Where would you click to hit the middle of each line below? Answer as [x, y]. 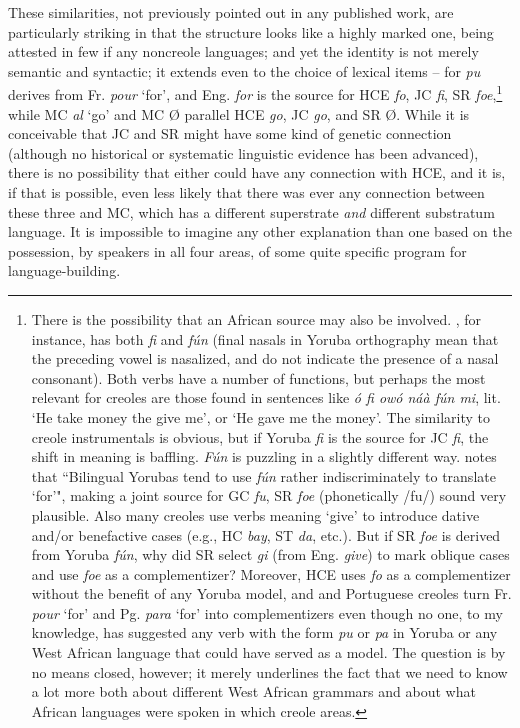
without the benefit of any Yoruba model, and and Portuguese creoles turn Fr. [271, 593]
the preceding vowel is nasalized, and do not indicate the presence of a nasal [265, 358]
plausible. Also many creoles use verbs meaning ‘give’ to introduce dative [255, 514]
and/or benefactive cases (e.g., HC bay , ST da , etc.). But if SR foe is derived [266, 534]
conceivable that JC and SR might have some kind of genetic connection [230, 133]
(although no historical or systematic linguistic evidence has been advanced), [243, 152]
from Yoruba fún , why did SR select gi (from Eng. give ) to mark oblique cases [270, 554]
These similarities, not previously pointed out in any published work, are [231, 12]
